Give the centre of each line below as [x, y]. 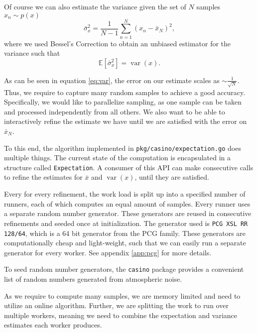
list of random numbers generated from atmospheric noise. [93, 279]
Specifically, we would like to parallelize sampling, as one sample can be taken [123, 102]
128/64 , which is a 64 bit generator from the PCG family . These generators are [125, 233]
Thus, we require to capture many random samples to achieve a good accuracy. [125, 92]
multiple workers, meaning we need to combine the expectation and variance [121, 315]
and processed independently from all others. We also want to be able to [115, 111]
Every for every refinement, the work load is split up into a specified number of [125, 194]
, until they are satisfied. [172, 177]
